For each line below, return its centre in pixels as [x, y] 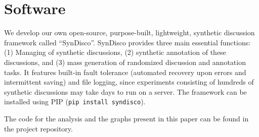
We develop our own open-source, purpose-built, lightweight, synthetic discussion [129, 32]
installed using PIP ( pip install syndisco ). [75, 101]
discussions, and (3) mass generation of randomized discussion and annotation [125, 62]
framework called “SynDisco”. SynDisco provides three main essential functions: [127, 42]
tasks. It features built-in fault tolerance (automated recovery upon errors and [125, 72]
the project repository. [38, 128]
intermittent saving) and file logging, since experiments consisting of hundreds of [129, 82]
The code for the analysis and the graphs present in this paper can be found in [126, 118]
